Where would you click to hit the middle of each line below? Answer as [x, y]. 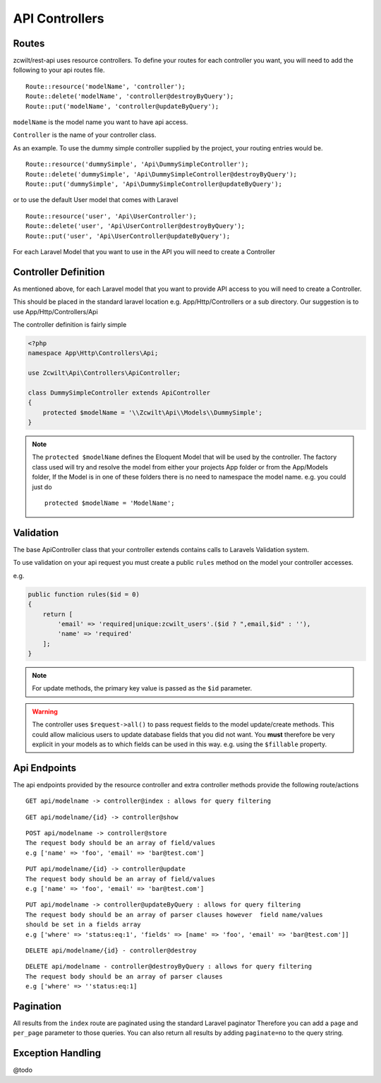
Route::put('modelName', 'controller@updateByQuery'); [122, 106]
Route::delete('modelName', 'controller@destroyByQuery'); [130, 96]
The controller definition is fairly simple [70, 324]
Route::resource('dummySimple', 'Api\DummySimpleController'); [137, 164]
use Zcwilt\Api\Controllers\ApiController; [104, 373]
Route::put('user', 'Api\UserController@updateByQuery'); [128, 236]
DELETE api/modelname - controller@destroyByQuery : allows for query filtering [169, 967]
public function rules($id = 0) [84, 594]
